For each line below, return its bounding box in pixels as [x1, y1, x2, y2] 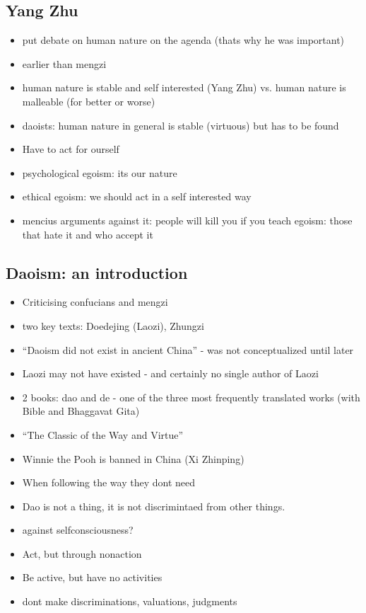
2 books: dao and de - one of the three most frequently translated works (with [22, 389, 360, 404]
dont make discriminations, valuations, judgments [22, 594, 237, 609]
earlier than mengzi [22, 56, 107, 71]
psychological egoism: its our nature [22, 165, 177, 180]
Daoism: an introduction [6, 261, 188, 283]
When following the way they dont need [22, 475, 196, 490]
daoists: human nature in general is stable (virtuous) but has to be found [22, 118, 339, 132]
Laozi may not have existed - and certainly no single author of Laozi [22, 366, 319, 381]
